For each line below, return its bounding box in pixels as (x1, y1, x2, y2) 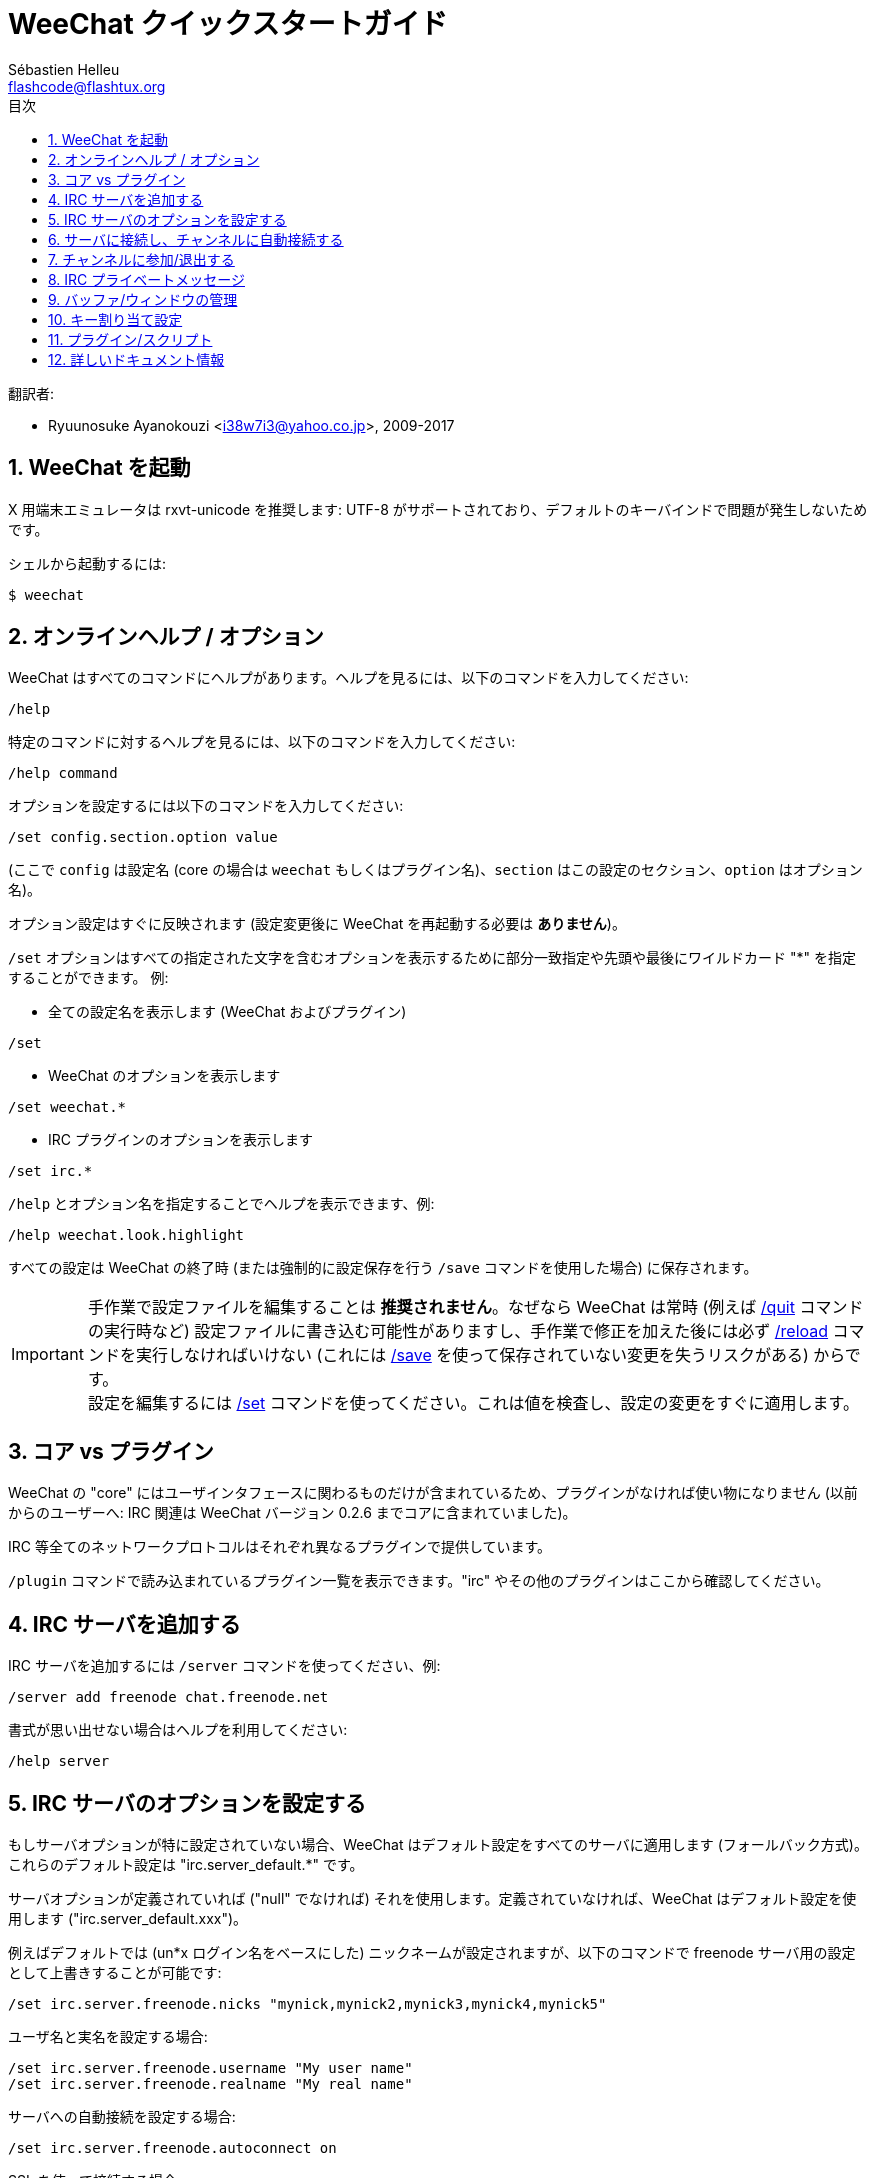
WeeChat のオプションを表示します (48, 1067, 281, 1085)
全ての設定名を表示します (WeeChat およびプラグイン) (48, 1003, 407, 1021)
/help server (8, 1753, 110, 1770)
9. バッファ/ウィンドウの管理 (48, 290, 238, 308)
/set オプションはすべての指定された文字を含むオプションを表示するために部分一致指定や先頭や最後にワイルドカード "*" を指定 (8, 949, 857, 967)
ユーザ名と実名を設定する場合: (8, 2027, 208, 2045)
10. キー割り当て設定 (48, 310, 183, 328)
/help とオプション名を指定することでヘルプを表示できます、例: (8, 1195, 435, 1213)
